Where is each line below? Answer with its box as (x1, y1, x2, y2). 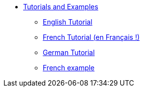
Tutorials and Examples (23, 2, 98, 11)
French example (43, 63, 95, 72)
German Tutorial (43, 48, 95, 57)
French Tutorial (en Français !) (43, 33, 140, 41)
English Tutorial (43, 18, 92, 26)
